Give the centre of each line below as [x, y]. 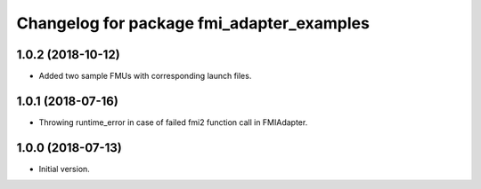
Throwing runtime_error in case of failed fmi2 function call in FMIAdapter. [173, 122]
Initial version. [65, 169]
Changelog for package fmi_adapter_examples [193, 23]
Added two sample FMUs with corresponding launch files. [145, 76]
